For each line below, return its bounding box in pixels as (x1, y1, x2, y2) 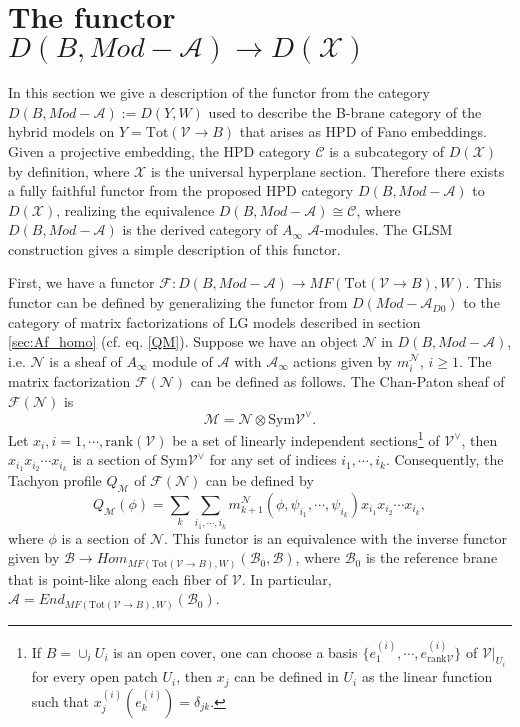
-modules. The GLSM (319, 219, 453, 240)
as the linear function (361, 666, 493, 687)
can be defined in (234, 666, 339, 687)
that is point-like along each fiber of (8, 568, 228, 589)
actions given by (293, 350, 393, 371)
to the (463, 292, 500, 313)
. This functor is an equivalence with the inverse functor (164, 527, 507, 548)
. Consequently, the (385, 449, 504, 470)
